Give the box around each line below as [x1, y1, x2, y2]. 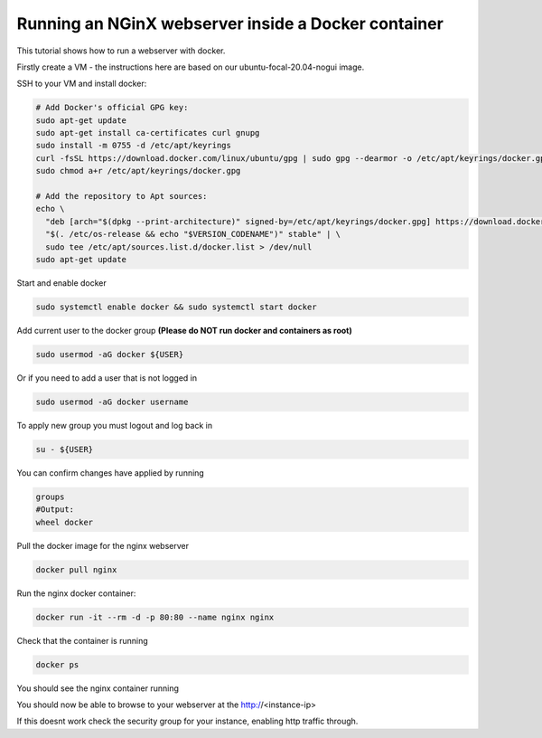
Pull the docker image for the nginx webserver [16, 540, 190, 551]
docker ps [35, 659, 79, 669]
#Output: [35, 505, 75, 515]
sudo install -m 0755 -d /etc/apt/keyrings [35, 140, 232, 151]
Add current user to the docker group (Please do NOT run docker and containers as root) [16, 325, 352, 336]
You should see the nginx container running [16, 683, 180, 694]
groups [35, 491, 65, 502]
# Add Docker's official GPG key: [35, 102, 189, 113]
